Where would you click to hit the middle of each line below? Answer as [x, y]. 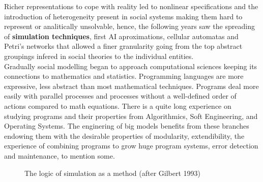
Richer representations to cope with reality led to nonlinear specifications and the [131, 6]
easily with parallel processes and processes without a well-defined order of [120, 96]
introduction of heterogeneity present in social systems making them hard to [123, 16]
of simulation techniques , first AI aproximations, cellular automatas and [121, 36]
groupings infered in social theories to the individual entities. [99, 56]
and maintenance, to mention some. [60, 155]
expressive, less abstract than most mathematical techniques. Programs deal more [131, 86]
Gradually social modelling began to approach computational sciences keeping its [131, 66]
